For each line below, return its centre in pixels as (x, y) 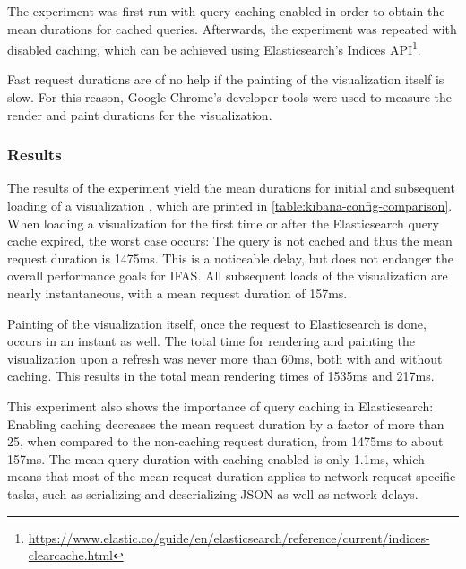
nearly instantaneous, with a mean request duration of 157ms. (177, 293)
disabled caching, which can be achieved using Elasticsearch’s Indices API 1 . (214, 48)
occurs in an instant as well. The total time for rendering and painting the (211, 341)
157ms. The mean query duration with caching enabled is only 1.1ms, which (216, 458)
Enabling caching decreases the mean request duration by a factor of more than (226, 423)
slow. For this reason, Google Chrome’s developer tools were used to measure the (230, 97)
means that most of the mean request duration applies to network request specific (232, 476)
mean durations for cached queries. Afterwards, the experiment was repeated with (232, 28)
